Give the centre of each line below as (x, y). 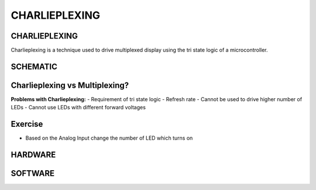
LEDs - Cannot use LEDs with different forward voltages (78, 108)
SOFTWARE (33, 173)
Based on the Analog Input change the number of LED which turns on (109, 138)
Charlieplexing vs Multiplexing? (70, 85)
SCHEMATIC (34, 66)
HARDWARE (33, 155)
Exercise (27, 124)
